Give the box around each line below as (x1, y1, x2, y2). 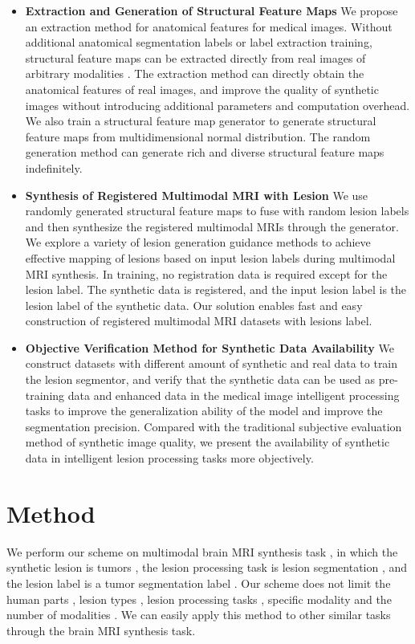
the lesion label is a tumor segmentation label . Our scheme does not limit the (6, 574, 391, 591)
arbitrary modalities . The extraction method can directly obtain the (25, 65, 364, 82)
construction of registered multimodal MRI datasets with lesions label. (25, 312, 372, 329)
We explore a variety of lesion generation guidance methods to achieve (25, 234, 371, 251)
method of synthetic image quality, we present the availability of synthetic (25, 434, 390, 450)
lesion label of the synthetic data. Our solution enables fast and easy (25, 296, 363, 313)
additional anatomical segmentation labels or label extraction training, (25, 34, 372, 51)
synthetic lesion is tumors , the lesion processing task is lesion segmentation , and (6, 559, 408, 576)
